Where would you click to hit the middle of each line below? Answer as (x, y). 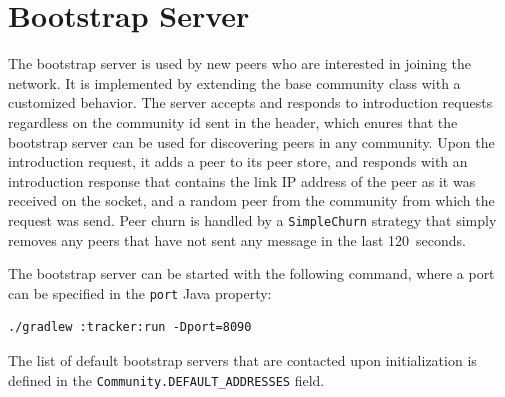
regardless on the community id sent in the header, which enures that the (233, 121)
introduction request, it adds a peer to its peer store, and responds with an (238, 161)
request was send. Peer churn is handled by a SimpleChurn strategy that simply (252, 219)
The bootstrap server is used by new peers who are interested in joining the (240, 63)
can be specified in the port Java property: (140, 292)
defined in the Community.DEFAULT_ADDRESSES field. (166, 379)
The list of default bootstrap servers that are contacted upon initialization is (242, 359)
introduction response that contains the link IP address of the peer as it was (242, 180)
